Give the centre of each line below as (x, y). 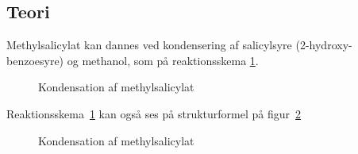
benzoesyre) (35, 60)
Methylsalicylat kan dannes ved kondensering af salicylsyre (149, 45)
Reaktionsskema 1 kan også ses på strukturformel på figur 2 (154, 113)
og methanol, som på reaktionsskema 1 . (163, 60)
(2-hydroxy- (324, 45)
